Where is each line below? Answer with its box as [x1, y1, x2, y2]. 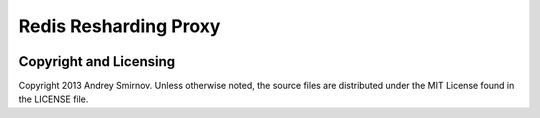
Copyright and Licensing [18, 53, 176, 70]
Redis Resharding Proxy [18, 15, 221, 37]
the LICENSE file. [18, 93, 89, 105]
